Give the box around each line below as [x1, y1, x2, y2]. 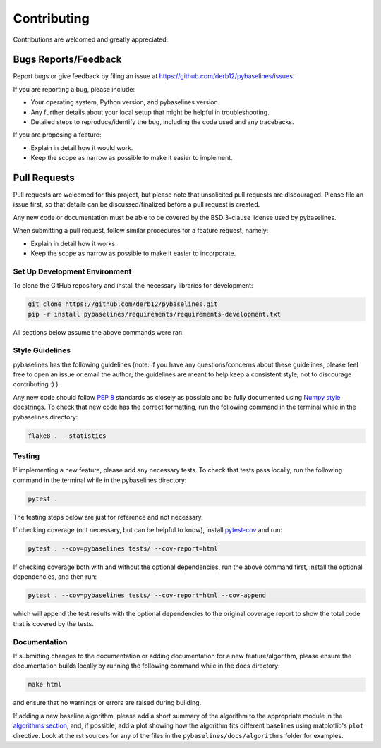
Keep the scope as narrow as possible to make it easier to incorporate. [30, 249, 236, 257]
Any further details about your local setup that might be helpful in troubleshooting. [30, 108, 270, 116]
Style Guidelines [13, 345, 71, 355]
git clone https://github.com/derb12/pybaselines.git [28, 300, 218, 308]
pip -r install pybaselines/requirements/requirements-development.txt [28, 310, 282, 318]
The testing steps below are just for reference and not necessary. [13, 513, 204, 521]
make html [28, 680, 62, 689]
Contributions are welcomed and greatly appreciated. [13, 35, 169, 44]
